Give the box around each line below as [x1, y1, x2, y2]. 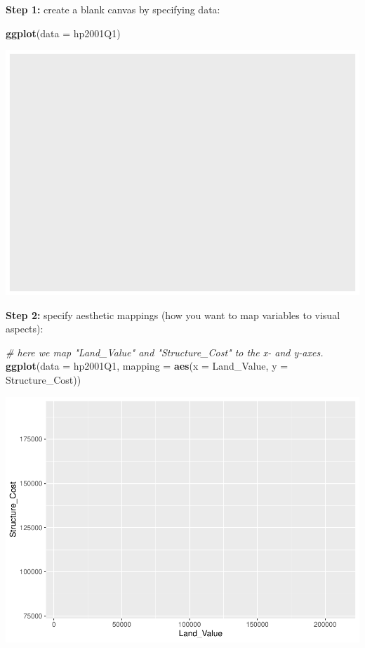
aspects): [6, 321, 44, 336]
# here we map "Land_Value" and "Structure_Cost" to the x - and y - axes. [6, 344, 324, 359]
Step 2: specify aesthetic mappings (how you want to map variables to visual [6, 307, 340, 322]
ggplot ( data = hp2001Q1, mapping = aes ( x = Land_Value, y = [6, 358, 288, 373]
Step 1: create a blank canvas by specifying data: [6, 2, 220, 16]
